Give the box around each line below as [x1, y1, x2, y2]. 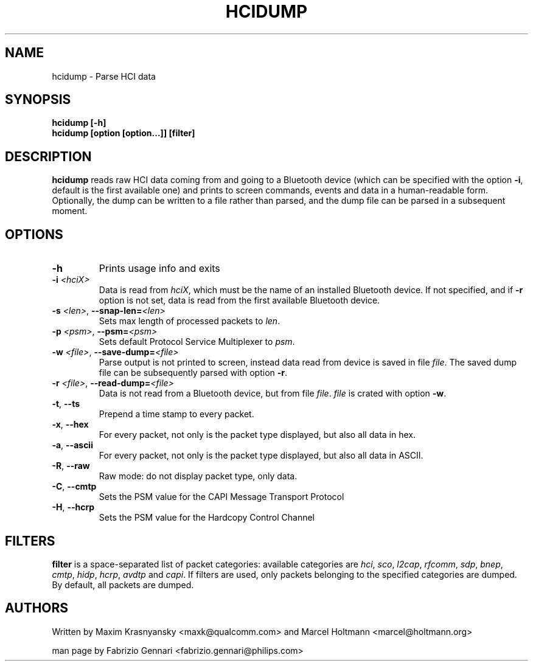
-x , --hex [52, 419, 89, 430]
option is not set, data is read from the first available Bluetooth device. [99, 295, 380, 306]
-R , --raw [52, 460, 90, 471]
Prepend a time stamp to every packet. [99, 409, 254, 420]
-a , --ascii [52, 440, 93, 451]
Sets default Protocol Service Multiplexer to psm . [99, 336, 295, 347]
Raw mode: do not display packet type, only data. [99, 471, 298, 482]
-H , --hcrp [52, 502, 95, 513]
